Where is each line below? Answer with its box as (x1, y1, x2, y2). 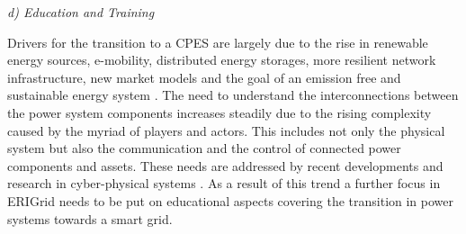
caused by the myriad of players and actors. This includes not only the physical (7, 121, 445, 139)
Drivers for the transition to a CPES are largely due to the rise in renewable (7, 32, 428, 51)
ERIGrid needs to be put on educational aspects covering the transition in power (7, 191, 454, 210)
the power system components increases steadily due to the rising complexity (7, 103, 432, 121)
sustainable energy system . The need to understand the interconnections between (7, 85, 459, 104)
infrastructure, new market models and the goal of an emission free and (7, 67, 401, 86)
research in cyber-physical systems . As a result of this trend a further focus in (7, 174, 441, 193)
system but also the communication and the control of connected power (7, 139, 401, 157)
